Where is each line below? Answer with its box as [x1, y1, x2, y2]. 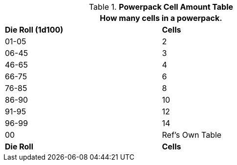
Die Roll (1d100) [5, 25, 64, 35]
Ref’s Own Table [162, 130, 222, 140]
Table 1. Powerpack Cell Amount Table [88, 2, 234, 12]
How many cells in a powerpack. [100, 13, 222, 23]
